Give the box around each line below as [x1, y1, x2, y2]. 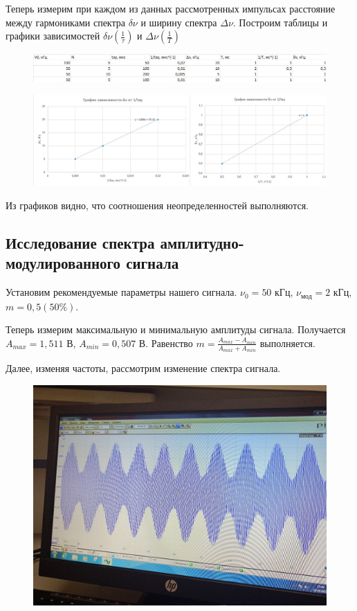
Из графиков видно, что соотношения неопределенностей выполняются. [6, 198, 309, 213]
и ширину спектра [140, 15, 217, 29]
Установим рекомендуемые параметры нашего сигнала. [6, 285, 237, 299]
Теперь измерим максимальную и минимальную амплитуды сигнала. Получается [6, 322, 346, 337]
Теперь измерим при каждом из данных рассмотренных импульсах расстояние [6, 1, 336, 15]
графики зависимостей [6, 28, 100, 43]
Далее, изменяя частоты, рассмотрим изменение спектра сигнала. [6, 361, 281, 375]
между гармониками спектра [6, 15, 125, 29]
